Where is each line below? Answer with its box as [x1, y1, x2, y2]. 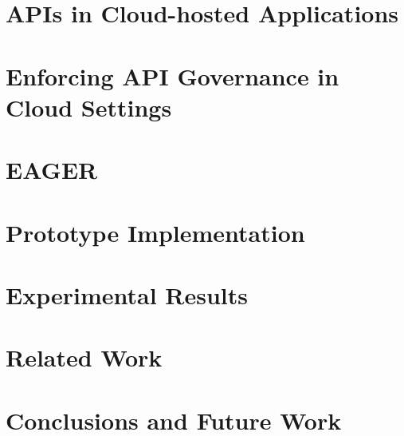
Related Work [6, 341, 163, 374]
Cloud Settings [6, 90, 172, 123]
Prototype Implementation [6, 216, 305, 248]
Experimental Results [6, 278, 248, 311]
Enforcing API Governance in [6, 59, 339, 92]
